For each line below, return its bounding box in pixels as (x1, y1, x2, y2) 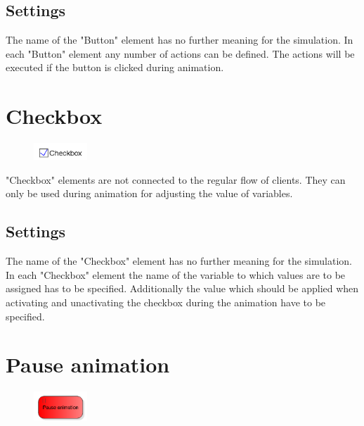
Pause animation (6, 350, 170, 379)
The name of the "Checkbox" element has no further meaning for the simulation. (6, 253, 352, 268)
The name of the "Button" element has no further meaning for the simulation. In (6, 32, 353, 47)
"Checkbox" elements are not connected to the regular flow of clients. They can (6, 172, 346, 187)
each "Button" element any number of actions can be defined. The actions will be (6, 46, 355, 61)
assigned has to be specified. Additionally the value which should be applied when (6, 281, 359, 296)
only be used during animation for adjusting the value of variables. (6, 186, 293, 201)
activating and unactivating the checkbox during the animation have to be (6, 294, 326, 309)
